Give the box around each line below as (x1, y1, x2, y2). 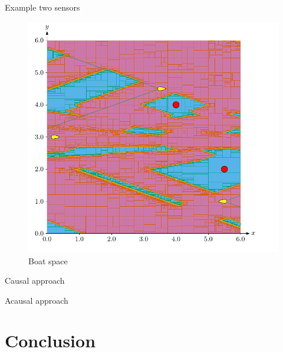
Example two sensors (5, 1, 80, 13)
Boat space (28, 254, 68, 267)
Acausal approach (5, 294, 68, 306)
